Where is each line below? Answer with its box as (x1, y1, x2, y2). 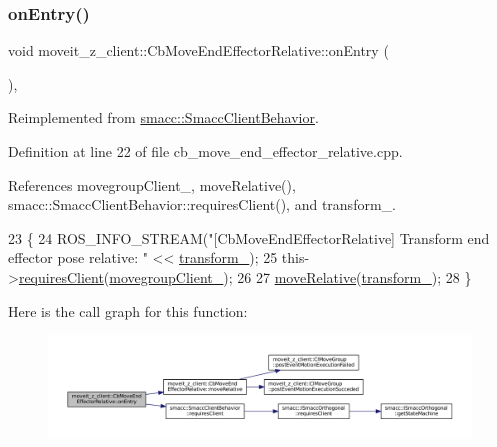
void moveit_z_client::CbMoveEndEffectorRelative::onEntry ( (8, 40, 389, 61)
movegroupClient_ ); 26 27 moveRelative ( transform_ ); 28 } (109, 266, 472, 287)
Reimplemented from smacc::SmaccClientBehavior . (8, 107, 319, 128)
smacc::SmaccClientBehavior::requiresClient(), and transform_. (8, 194, 396, 215)
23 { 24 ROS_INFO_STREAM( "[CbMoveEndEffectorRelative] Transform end (8, 227, 490, 248)
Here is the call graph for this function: (8, 300, 248, 321)
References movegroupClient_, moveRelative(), (8, 174, 296, 195)
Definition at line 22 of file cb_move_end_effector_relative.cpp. (8, 141, 403, 161)
